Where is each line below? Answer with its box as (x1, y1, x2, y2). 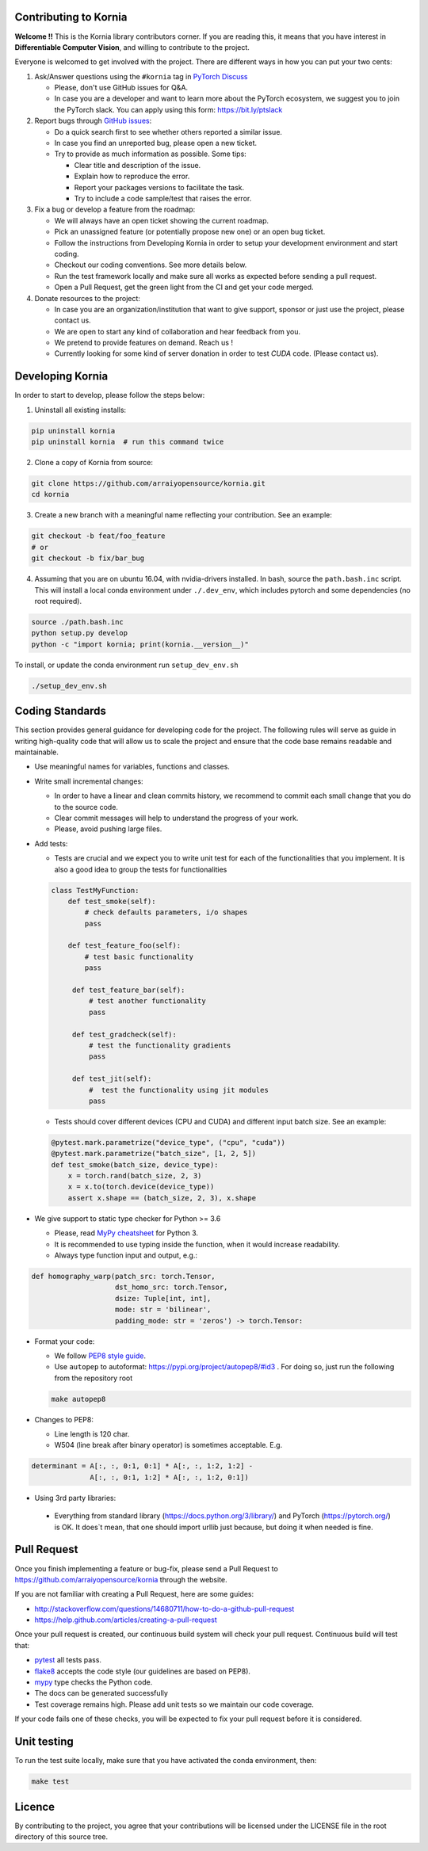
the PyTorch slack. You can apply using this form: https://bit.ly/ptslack (54, 105, 283, 114)
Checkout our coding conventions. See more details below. (54, 260, 247, 269)
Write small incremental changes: (34, 777, 143, 786)
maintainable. (14, 747, 59, 757)
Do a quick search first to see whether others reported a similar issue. (54, 127, 283, 136)
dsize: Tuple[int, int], (115, 1294, 212, 1303)
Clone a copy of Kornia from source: (34, 458, 154, 468)
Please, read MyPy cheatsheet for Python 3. (54, 1228, 198, 1238)
